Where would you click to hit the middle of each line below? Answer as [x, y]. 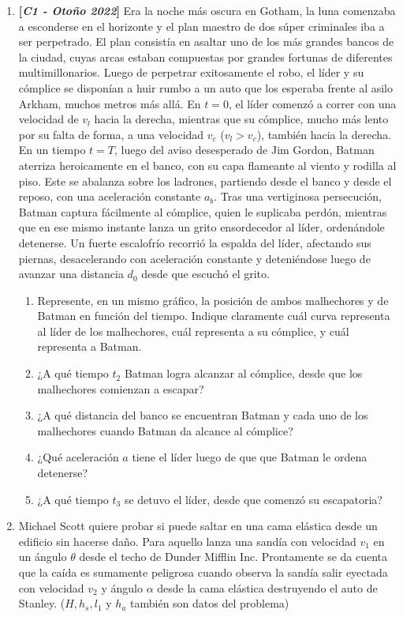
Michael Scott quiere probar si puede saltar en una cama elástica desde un [198, 526]
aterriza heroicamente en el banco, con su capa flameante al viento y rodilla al [207, 165]
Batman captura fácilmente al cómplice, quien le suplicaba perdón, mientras [203, 211]
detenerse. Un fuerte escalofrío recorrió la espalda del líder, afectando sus [195, 242]
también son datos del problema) [210, 603]
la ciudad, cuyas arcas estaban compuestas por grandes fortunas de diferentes [205, 56]
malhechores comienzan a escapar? [121, 388]
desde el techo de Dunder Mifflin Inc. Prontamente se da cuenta [233, 557]
